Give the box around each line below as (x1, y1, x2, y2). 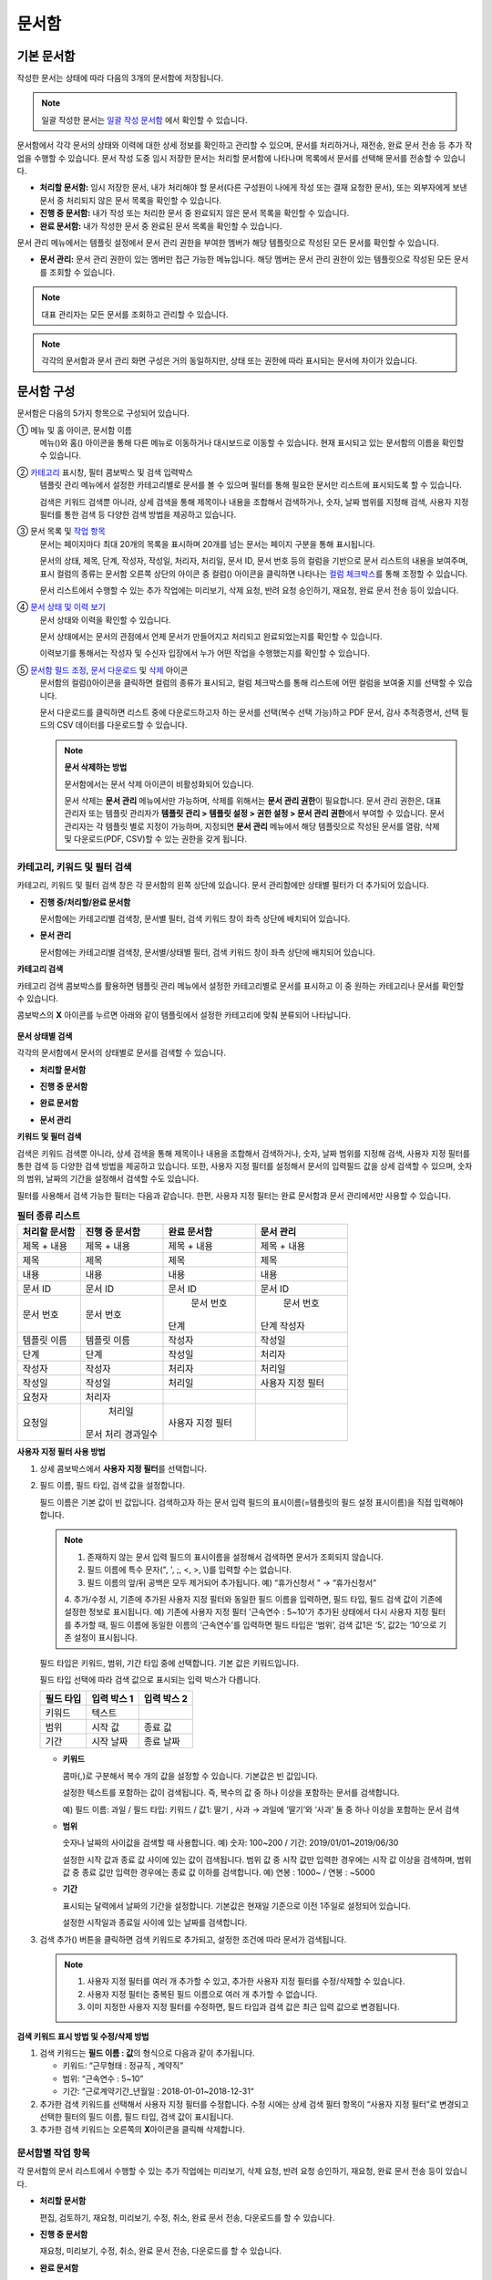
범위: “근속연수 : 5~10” (62, 2073, 144, 2084)
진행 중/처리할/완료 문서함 (39, 896, 131, 907)
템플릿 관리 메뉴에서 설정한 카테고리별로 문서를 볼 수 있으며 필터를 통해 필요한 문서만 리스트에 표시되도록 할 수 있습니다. (39, 480, 462, 491)
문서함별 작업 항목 (16, 2147, 91, 2160)
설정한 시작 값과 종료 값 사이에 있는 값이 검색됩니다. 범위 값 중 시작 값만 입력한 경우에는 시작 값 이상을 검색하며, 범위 (62, 1854, 472, 1865)
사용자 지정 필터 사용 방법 (16, 1446, 106, 1457)
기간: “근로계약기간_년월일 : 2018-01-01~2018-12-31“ (62, 2086, 254, 2097)
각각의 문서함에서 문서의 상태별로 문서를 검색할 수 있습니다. (16, 1047, 227, 1058)
